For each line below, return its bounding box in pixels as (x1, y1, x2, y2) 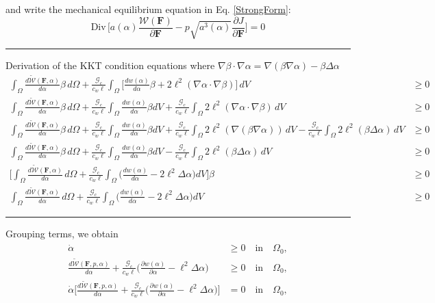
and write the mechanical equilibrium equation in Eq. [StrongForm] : (5, 2, 291, 16)
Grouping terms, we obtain (5, 226, 119, 240)
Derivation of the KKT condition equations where (5, 58, 215, 73)
